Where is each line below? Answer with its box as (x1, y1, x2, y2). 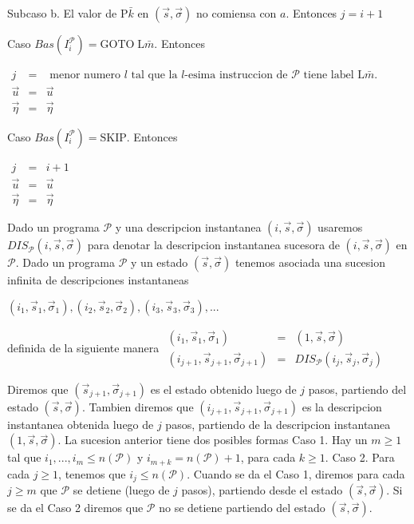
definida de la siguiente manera (7, 339, 160, 355)
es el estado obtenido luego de (150, 380, 297, 397)
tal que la (131, 69, 178, 81)
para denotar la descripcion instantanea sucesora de (87, 236, 340, 253)
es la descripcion (302, 398, 382, 415)
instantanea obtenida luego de (7, 415, 154, 432)
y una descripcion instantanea (115, 219, 262, 236)
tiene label (303, 69, 354, 81)
